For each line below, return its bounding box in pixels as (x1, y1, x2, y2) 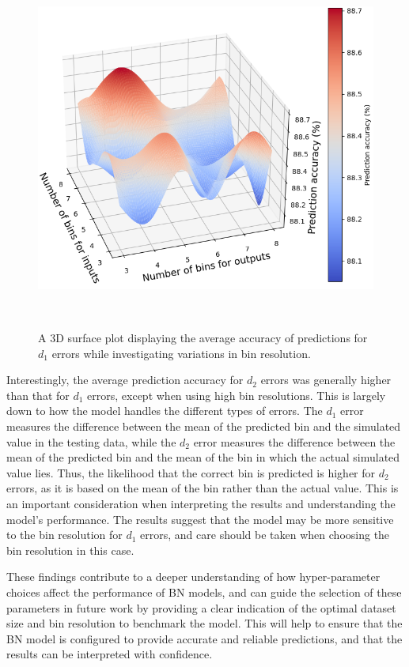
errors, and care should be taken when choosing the (140, 526, 390, 543)
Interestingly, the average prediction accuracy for (6, 371, 244, 388)
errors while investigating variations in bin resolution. (51, 345, 311, 361)
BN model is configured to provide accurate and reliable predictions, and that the (6, 630, 403, 646)
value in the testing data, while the (6, 433, 176, 450)
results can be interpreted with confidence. (6, 646, 213, 662)
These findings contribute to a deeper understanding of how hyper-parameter (6, 568, 381, 585)
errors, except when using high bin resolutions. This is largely (87, 386, 386, 403)
